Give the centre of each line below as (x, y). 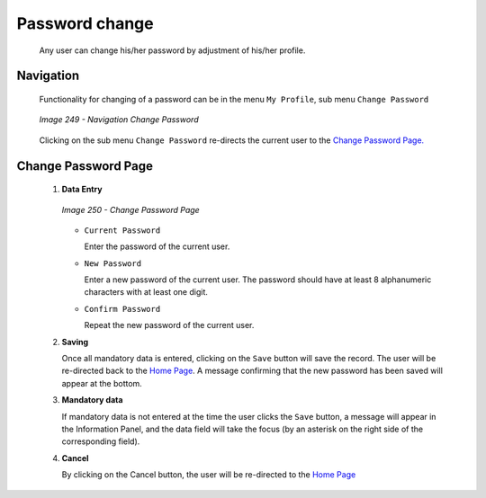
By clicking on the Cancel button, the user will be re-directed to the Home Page (209, 475)
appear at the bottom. (102, 383)
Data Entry (82, 190)
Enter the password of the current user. (157, 246)
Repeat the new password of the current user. (169, 325)
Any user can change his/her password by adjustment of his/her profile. (172, 50)
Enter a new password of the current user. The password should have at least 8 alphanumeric (258, 280)
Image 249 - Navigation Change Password (119, 120)
